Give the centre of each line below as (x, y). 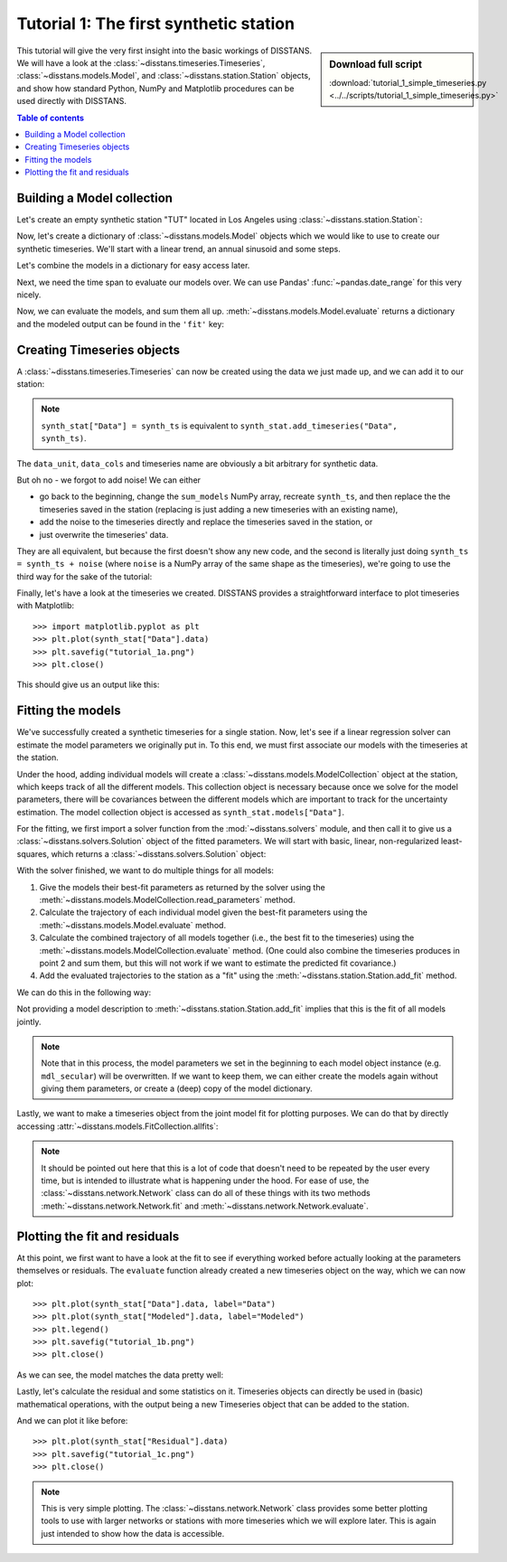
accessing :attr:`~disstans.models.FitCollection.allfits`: (117, 1126)
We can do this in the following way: (84, 992)
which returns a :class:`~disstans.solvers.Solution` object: (159, 853)
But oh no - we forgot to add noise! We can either (109, 480)
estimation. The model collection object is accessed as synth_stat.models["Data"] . (181, 812)
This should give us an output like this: (88, 685)
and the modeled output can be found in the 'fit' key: (121, 324)
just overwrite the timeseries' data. (104, 534)
